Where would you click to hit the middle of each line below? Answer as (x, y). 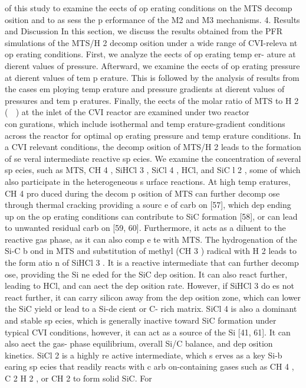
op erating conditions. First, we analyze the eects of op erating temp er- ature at (150, 54)
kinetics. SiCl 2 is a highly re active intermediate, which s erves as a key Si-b (144, 355)
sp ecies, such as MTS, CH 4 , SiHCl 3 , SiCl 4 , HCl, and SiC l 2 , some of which (153, 170)
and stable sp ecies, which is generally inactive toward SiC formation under (141, 320)
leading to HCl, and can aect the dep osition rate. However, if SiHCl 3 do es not (149, 286)
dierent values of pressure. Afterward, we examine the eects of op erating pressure (152, 65)
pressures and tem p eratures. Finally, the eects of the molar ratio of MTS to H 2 (152, 100)
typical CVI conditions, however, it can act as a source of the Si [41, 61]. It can (148, 332)
